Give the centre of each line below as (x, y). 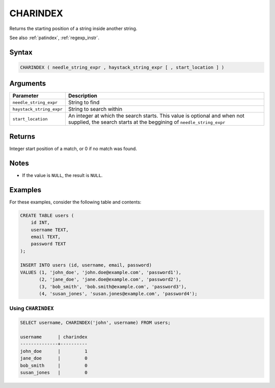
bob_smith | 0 (54, 365)
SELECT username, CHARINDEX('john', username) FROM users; (95, 323)
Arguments (28, 84)
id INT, (40, 223)
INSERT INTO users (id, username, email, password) (86, 265)
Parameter (25, 96)
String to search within (95, 109)
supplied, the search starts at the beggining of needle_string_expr (147, 122)
